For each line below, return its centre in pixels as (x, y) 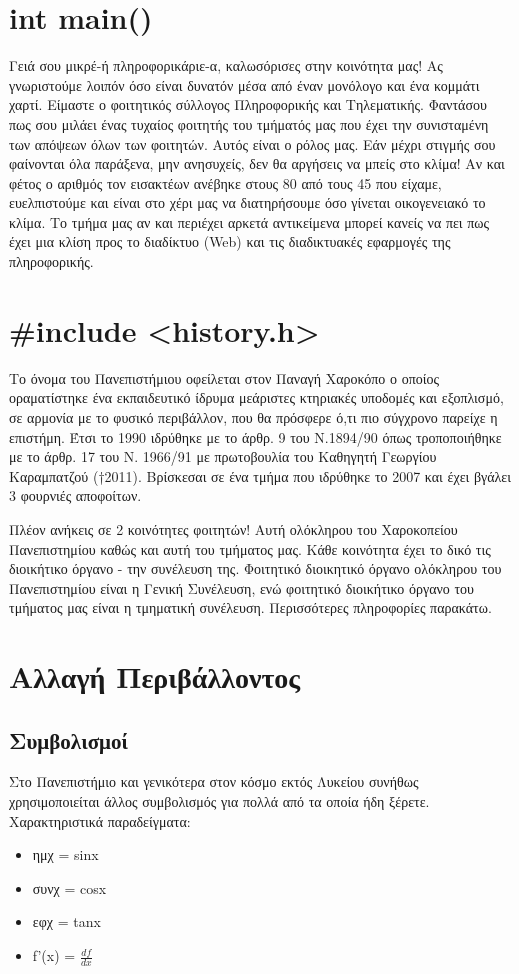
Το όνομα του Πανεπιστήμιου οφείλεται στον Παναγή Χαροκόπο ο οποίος (224, 377)
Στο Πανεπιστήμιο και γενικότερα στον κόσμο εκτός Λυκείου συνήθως (214, 781)
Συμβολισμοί (68, 739)
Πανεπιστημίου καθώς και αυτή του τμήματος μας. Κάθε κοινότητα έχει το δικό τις (250, 548)
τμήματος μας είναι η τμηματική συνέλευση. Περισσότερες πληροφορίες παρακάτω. (250, 607)
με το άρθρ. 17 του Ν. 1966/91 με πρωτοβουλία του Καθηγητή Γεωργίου (223, 456)
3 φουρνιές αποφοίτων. (75, 495)
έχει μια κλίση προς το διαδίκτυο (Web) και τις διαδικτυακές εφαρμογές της (230, 241)
